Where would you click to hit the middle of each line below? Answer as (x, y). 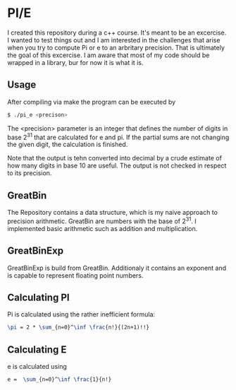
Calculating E (37, 349)
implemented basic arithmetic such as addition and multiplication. (103, 228)
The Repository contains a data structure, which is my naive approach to (113, 213)
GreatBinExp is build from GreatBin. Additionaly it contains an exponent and (117, 268)
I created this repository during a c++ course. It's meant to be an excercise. (117, 32)
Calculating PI (38, 297)
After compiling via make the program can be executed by (92, 102)
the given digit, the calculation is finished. (68, 144)
